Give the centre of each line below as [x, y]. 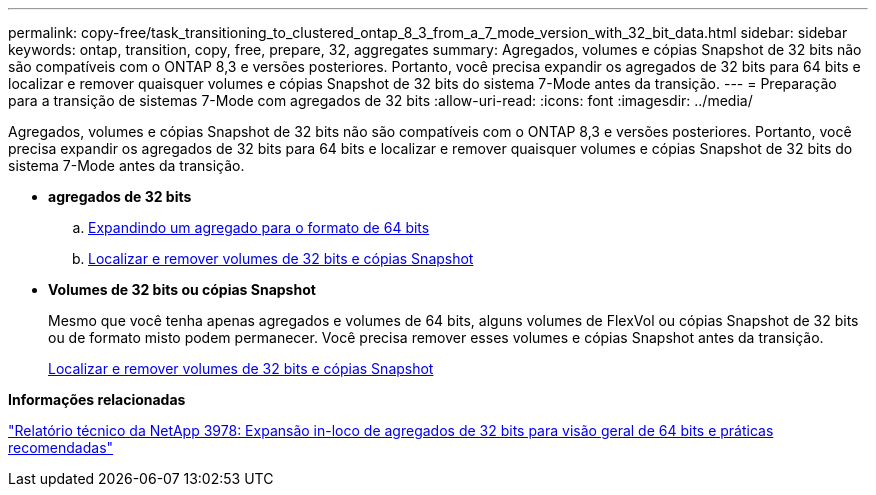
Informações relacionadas [97, 399]
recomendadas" [61, 447]
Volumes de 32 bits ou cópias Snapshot [182, 289]
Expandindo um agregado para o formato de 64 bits [259, 227]
